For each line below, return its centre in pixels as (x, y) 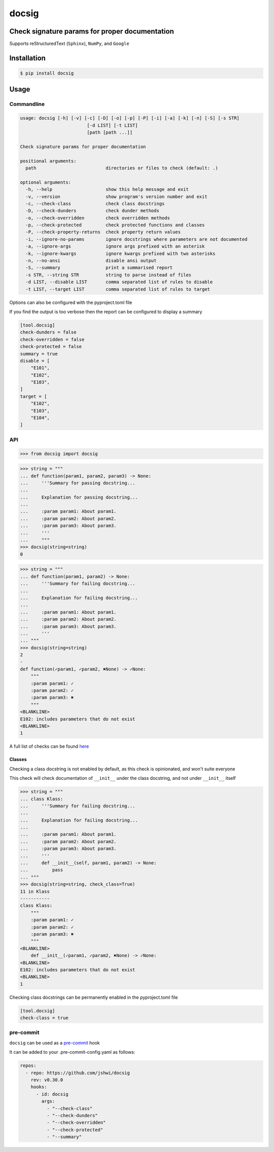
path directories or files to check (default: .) (122, 168)
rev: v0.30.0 (47, 1080)
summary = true (39, 354)
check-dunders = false (48, 332)
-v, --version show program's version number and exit (116, 196)
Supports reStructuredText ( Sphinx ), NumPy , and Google (69, 44)
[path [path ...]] (110, 132)
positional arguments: (48, 161)
